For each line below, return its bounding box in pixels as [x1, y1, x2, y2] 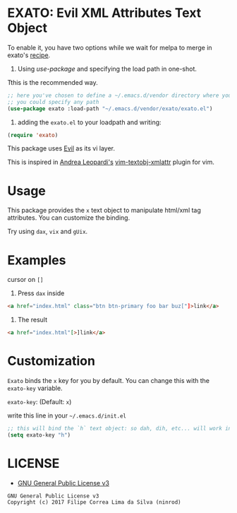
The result [17, 316, 48, 324]
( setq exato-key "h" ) [7, 431, 71, 439]
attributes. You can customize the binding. [7, 213, 130, 222]
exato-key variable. [7, 384, 63, 392]
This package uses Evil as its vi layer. [7, 144, 115, 153]
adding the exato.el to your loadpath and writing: [17, 118, 162, 126]
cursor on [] [7, 276, 44, 284]
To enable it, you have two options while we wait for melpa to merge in [7, 43, 213, 52]
